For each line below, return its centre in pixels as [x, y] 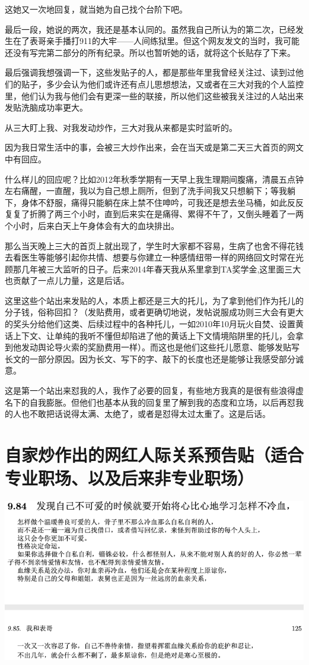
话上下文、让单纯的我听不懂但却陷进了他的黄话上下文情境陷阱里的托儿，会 [150, 335]
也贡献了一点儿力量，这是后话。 [67, 280]
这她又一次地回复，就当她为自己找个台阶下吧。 [96, 9]
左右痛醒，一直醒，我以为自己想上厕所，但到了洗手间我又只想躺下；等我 [146, 191]
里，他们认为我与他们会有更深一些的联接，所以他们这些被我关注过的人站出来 [154, 95]
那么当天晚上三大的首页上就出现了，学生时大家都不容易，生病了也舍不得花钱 [154, 245]
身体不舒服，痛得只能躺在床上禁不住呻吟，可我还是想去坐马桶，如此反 [158, 202]
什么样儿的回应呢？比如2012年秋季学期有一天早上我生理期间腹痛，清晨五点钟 [154, 179]
